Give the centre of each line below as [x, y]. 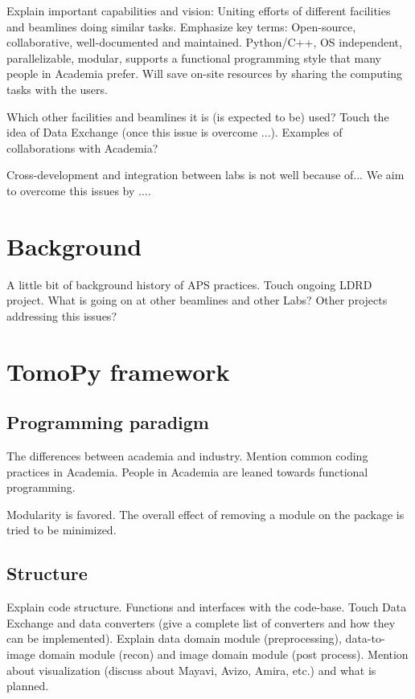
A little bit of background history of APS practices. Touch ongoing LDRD [189, 284]
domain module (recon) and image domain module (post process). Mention [224, 654]
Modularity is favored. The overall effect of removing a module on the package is [205, 514]
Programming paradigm [108, 422]
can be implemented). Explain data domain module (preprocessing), [174, 638]
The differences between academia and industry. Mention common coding [187, 456]
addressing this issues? [62, 315]
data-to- [365, 638]
